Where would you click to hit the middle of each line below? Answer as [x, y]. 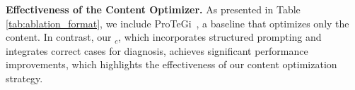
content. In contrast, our [59, 37]
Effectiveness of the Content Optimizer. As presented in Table [153, 9]
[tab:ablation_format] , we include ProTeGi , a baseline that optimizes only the [177, 23]
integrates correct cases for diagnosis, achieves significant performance [157, 50]
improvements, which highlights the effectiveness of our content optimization [171, 64]
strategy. [24, 78]
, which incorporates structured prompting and [220, 37]
